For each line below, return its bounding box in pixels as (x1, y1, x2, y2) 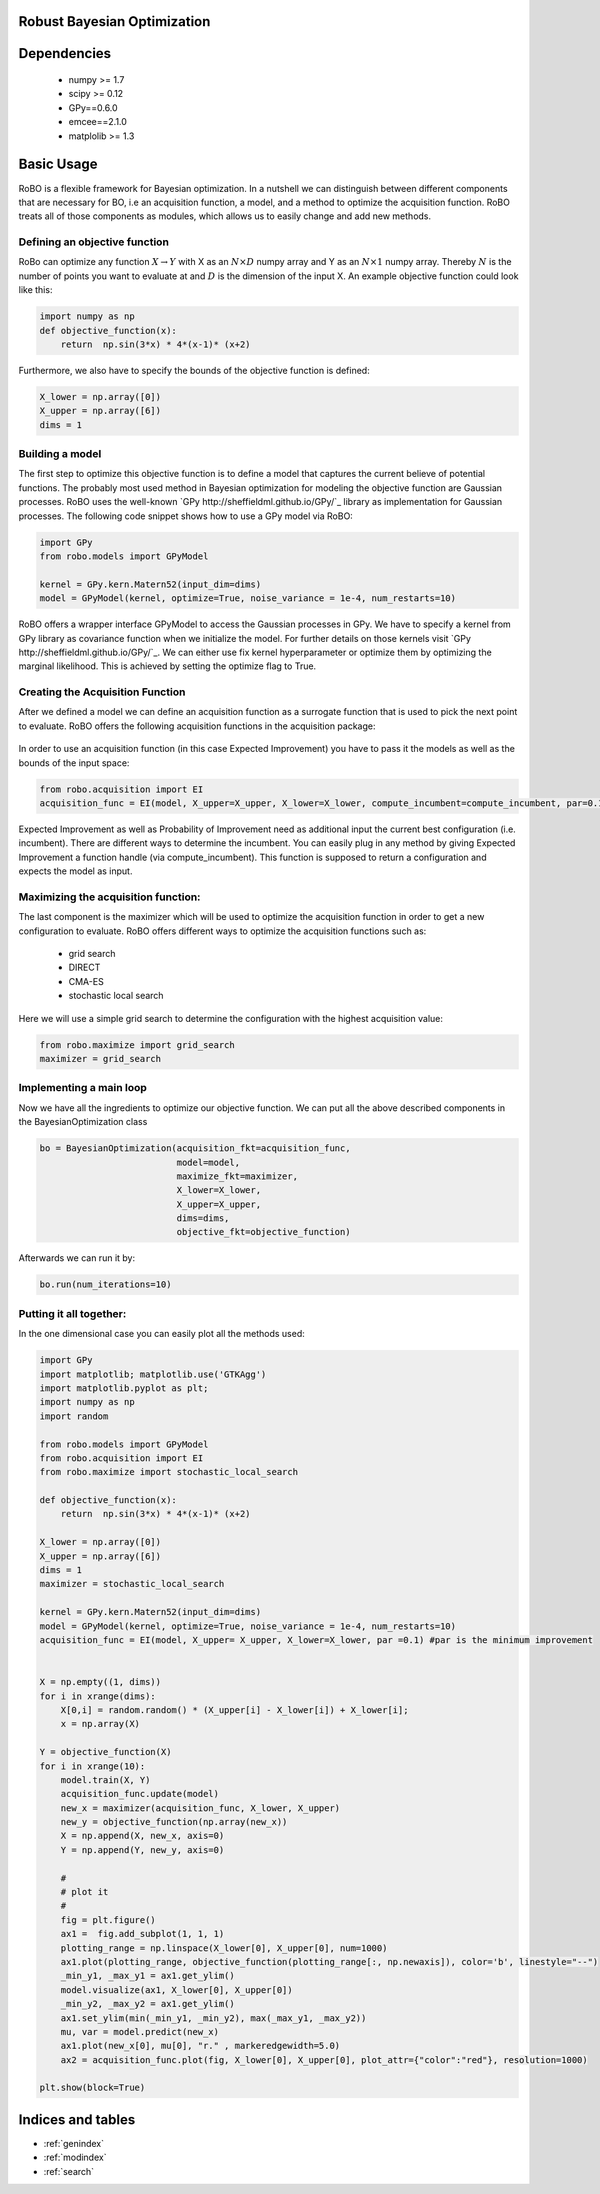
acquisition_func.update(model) (60, 1788, 220, 1800)
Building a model (18, 447, 102, 461)
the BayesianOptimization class (18, 1116, 148, 1128)
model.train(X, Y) (60, 1774, 151, 1785)
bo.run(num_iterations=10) (39, 1279, 172, 1290)
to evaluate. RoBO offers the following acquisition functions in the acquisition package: (18, 720, 376, 732)
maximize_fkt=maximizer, (176, 1170, 299, 1182)
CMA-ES (68, 975, 104, 987)
